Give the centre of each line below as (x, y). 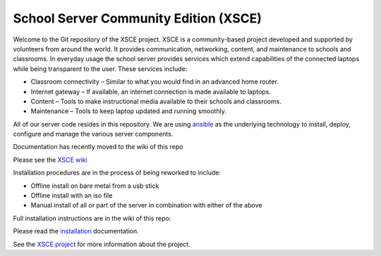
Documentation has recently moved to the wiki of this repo (98, 147)
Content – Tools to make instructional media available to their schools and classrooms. (156, 101)
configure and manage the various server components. (93, 134)
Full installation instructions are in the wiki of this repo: (92, 218)
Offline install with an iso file (72, 196)
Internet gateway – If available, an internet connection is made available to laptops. (151, 91)
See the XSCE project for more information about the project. (102, 244)
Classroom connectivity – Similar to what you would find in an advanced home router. (155, 82)
